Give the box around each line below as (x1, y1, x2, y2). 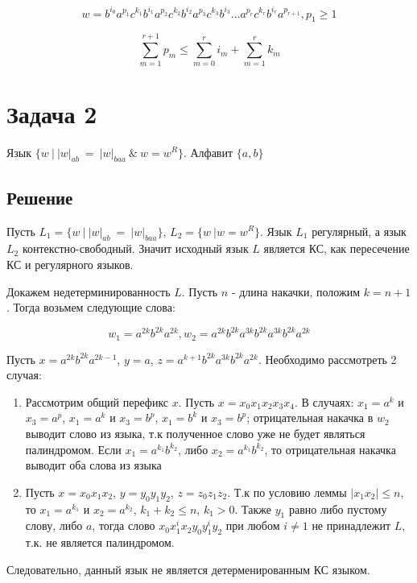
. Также (234, 500, 272, 517)
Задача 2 (6, 97, 97, 130)
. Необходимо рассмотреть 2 (258, 350, 397, 367)
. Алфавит (183, 143, 233, 160)
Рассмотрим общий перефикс (25, 393, 169, 410)
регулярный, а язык (312, 222, 407, 239)
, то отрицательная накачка (264, 440, 396, 457)
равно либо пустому (288, 500, 387, 517)
